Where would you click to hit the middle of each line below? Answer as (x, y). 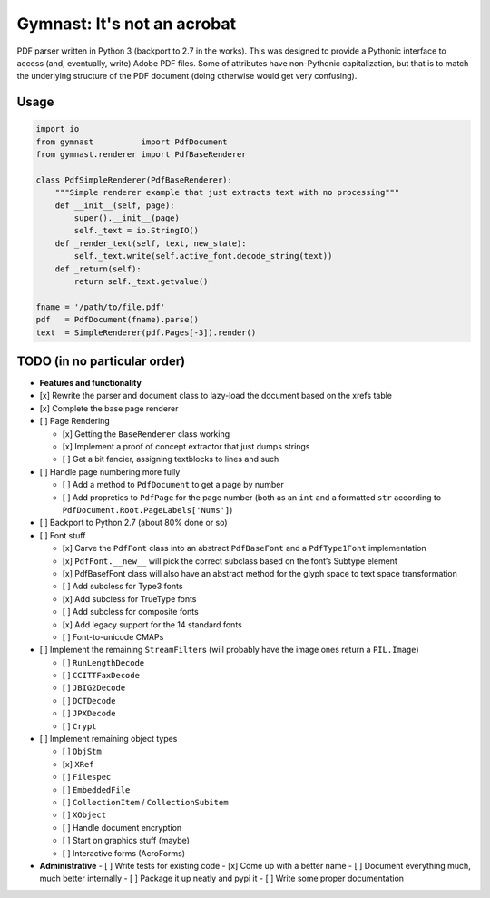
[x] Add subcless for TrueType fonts (129, 598)
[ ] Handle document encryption (122, 827)
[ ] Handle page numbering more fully (110, 471)
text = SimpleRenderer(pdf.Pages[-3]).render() (146, 332)
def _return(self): (98, 269)
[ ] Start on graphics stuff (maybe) (126, 841)
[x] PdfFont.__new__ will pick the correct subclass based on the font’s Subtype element (230, 561)
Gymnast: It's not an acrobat (126, 24)
